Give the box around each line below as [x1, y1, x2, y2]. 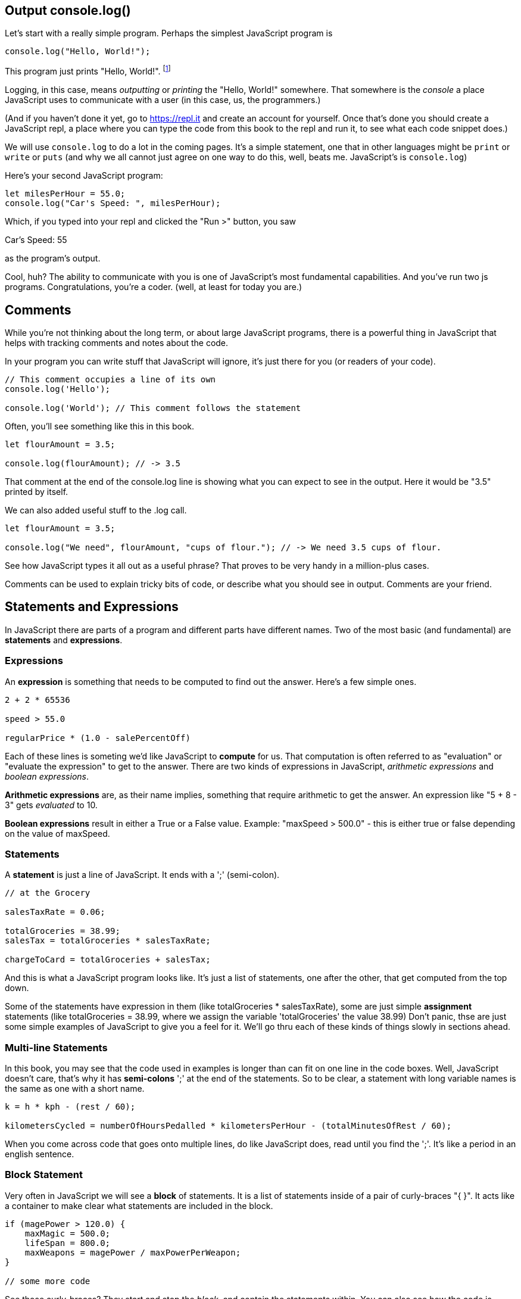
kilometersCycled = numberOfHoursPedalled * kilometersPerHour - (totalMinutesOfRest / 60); [5, 1121, 452, 1131]
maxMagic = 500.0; [24, 1228, 111, 1238]
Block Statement [5, 1169, 83, 1181]
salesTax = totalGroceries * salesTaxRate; [5, 936, 211, 946]
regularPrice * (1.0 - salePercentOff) [5, 733, 191, 743]
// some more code [5, 1276, 91, 1286]
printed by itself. [5, 486, 68, 497]
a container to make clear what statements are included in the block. [5, 1200, 273, 1211]
